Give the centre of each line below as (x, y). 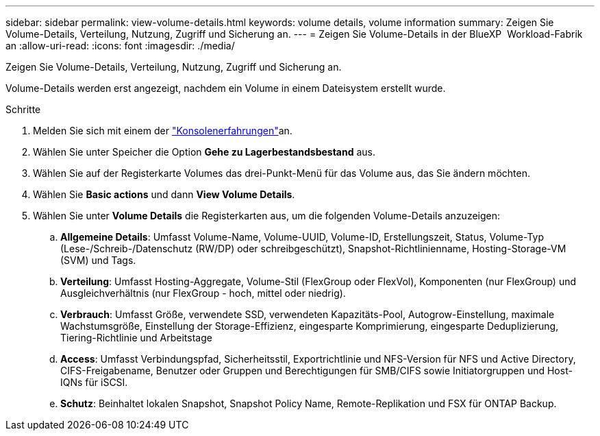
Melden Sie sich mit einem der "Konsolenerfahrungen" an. (163, 131)
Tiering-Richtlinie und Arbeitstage (136, 338)
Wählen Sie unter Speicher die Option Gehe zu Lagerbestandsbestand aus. (204, 152)
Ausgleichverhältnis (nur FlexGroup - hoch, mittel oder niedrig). (203, 293)
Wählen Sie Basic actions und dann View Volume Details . (164, 194)
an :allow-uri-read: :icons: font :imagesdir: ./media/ (120, 46)
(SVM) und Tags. (98, 260)
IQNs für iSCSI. (94, 382)
